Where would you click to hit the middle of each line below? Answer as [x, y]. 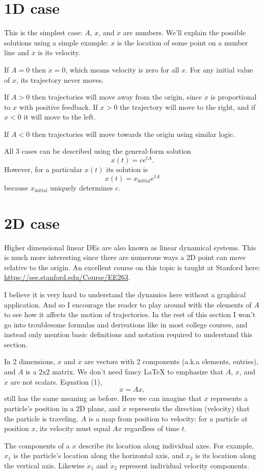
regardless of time [152, 428]
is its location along [226, 455]
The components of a [37, 445]
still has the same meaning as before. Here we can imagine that [103, 398]
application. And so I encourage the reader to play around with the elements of [128, 304]
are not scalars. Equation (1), [56, 381]
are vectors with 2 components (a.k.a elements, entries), [171, 361]
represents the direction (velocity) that [189, 408]
